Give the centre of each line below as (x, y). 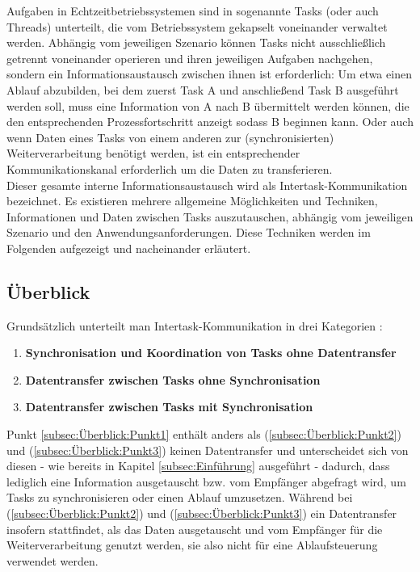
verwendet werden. (52, 560)
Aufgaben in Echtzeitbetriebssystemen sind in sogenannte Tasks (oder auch (193, 11)
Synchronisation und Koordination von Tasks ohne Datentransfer (211, 353)
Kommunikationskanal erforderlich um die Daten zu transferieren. (170, 168)
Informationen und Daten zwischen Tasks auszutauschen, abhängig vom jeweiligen (210, 216)
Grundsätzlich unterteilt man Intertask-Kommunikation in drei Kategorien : (195, 325)
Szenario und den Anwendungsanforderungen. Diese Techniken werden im (189, 232)
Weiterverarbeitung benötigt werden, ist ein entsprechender (153, 153)
